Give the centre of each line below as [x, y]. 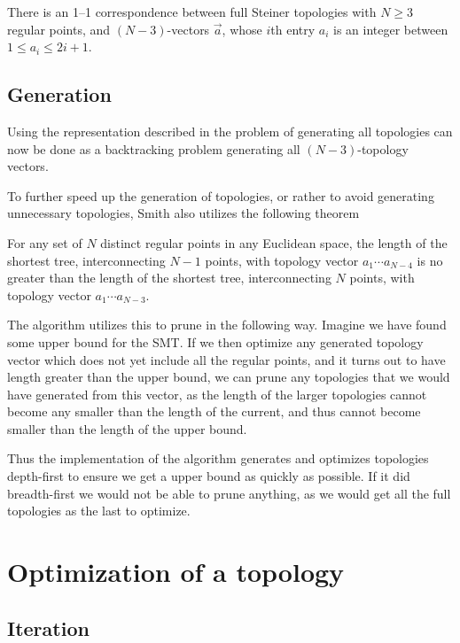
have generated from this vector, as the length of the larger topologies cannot [217, 394]
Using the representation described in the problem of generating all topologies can [230, 131]
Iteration [48, 628]
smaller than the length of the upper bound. [127, 428]
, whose [242, 29]
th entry [293, 29]
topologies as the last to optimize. [99, 511]
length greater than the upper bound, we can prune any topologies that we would [229, 377]
